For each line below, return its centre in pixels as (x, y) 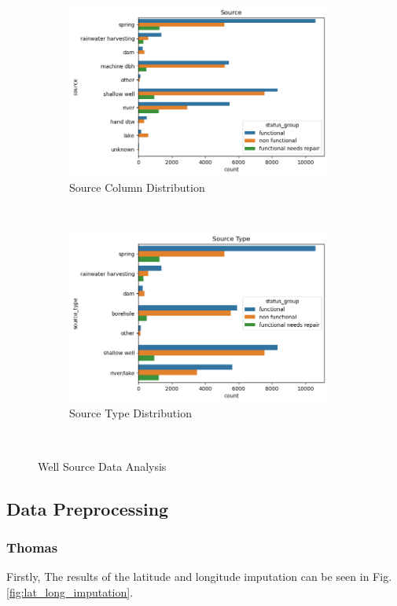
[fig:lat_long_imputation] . (70, 591)
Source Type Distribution (130, 413)
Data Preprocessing (88, 508)
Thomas (32, 547)
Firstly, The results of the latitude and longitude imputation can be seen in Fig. (199, 577)
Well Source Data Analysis (102, 466)
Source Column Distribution (137, 187)
